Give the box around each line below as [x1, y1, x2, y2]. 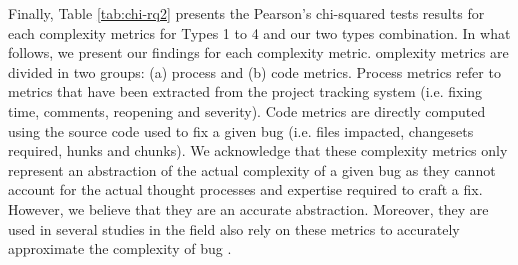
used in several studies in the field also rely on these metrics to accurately [8, 218, 460, 239]
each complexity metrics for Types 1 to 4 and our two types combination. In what [8, 22, 511, 43]
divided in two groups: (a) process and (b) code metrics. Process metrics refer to [8, 61, 501, 82]
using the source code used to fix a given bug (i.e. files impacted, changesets [8, 120, 474, 141]
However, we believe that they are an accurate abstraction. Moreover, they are [8, 198, 489, 219]
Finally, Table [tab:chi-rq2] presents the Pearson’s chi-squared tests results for [8, 3, 485, 23]
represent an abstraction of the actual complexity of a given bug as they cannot [8, 159, 496, 180]
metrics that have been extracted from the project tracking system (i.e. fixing [8, 81, 483, 102]
